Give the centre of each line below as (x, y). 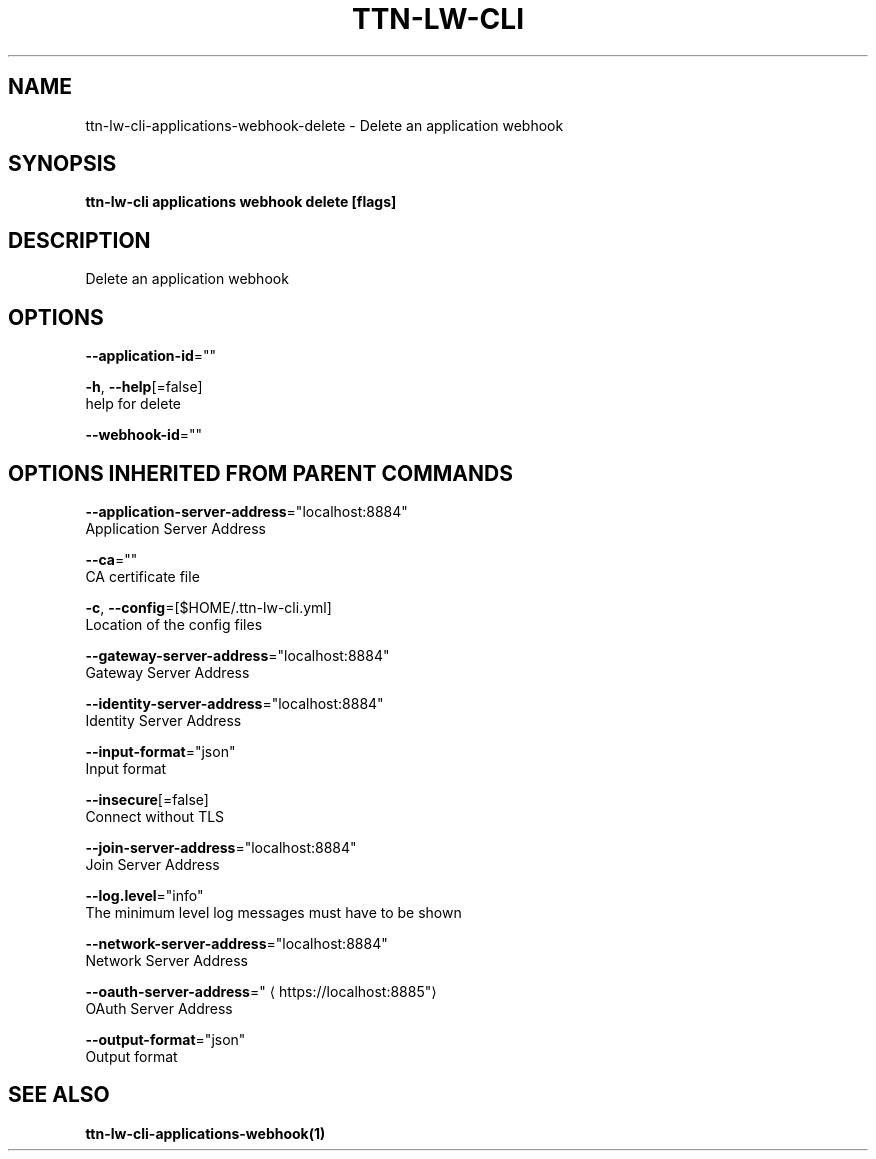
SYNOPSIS (62, 164)
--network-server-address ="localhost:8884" (236, 943)
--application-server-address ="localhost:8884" (246, 511)
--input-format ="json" (160, 751)
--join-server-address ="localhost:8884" (221, 847)
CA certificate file (142, 576)
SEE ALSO (59, 1095)
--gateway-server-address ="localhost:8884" (237, 655)
